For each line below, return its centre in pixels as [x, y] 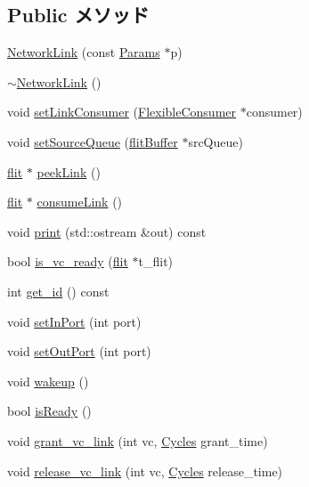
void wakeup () [48, 381]
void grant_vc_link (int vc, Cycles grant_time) [138, 440]
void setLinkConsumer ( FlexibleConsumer [122, 112]
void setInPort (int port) [74, 321]
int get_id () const [58, 291]
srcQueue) [215, 141]
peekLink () [69, 171]
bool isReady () [49, 411]
